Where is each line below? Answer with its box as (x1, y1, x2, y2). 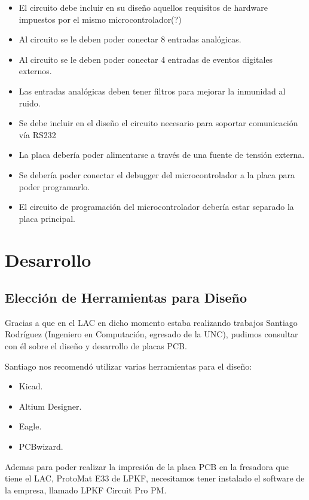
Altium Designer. (19, 400, 82, 412)
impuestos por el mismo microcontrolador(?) (19, 13, 182, 25)
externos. (19, 65, 52, 77)
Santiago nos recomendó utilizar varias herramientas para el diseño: (5, 359, 252, 372)
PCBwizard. (19, 440, 63, 453)
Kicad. (19, 380, 43, 392)
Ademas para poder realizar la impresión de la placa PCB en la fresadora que (5, 460, 289, 472)
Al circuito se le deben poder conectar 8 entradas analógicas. (19, 33, 241, 45)
